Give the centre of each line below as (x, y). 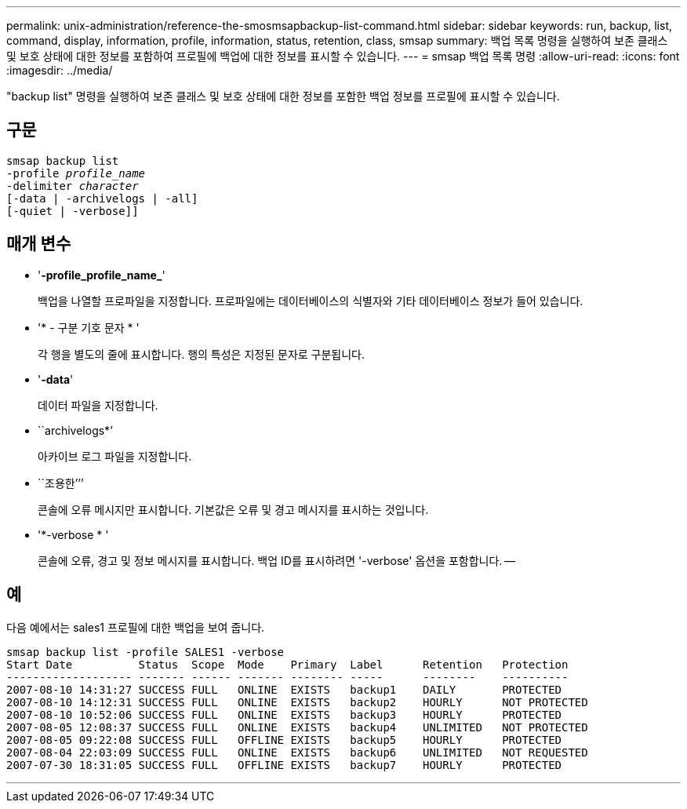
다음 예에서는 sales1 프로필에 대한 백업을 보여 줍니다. (136, 627)
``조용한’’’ (61, 483)
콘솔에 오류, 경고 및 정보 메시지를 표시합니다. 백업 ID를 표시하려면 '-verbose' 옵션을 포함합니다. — (276, 560)
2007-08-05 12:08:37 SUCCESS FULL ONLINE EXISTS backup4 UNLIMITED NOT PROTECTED (297, 727)
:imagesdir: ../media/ (60, 70)
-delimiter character (73, 186)
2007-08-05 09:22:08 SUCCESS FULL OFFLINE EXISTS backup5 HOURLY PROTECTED (284, 740)
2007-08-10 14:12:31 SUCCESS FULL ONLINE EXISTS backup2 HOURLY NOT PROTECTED (297, 702)
